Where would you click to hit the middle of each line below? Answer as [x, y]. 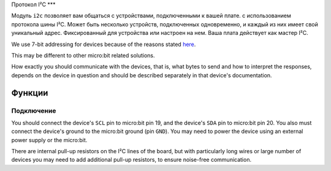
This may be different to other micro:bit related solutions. [83, 55]
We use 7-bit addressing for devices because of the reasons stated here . [104, 44]
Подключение [34, 110]
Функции [30, 93]
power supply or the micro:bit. [49, 140]
